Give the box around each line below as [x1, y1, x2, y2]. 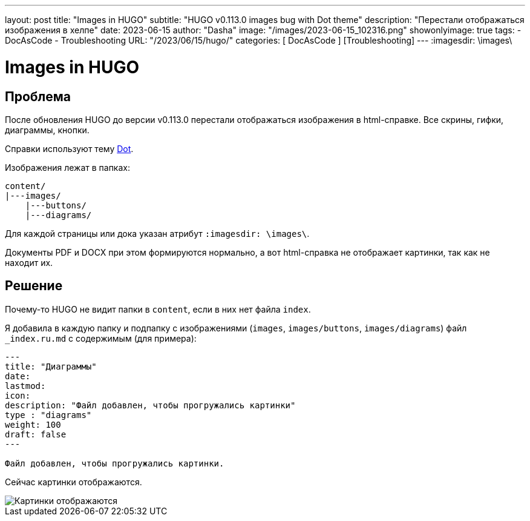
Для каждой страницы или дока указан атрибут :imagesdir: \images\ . [5, 228, 310, 239]
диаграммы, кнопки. [5, 124, 90, 135]
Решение [5, 278, 63, 294]
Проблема [5, 88, 71, 104]
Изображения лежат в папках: [5, 162, 130, 173]
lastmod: [5, 380, 46, 391]
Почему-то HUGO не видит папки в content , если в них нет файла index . [5, 304, 311, 314]
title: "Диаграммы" [5, 361, 97, 371]
